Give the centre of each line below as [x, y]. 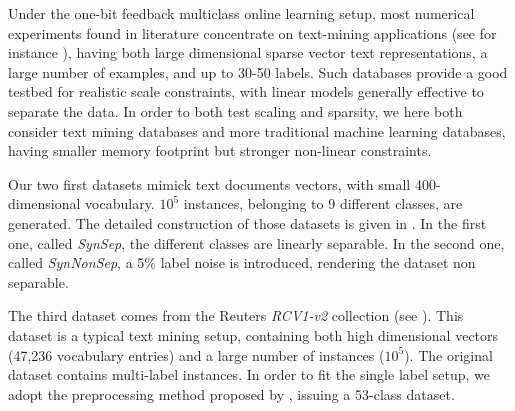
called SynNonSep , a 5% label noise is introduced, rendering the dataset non [242, 262]
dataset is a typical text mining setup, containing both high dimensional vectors [253, 334]
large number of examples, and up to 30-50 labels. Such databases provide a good [258, 71]
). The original [448, 354]
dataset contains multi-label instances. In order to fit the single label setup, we [249, 374]
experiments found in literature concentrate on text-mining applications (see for [252, 32]
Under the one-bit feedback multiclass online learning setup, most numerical [241, 13]
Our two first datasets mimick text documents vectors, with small [209, 183]
